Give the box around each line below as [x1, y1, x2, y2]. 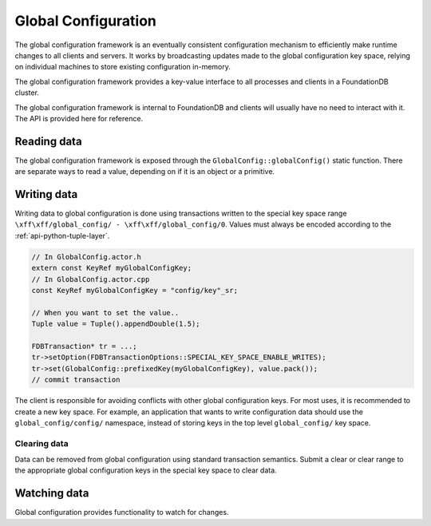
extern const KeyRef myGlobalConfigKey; [31, 263, 192, 273]
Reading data [14, 134, 83, 148]
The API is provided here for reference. [14, 113, 144, 123]
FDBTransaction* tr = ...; [31, 342, 137, 350]
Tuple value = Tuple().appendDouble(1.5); [31, 319, 200, 329]
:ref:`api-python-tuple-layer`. [14, 231, 110, 240]
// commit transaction [31, 375, 121, 385]
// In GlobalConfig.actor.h [31, 252, 141, 261]
